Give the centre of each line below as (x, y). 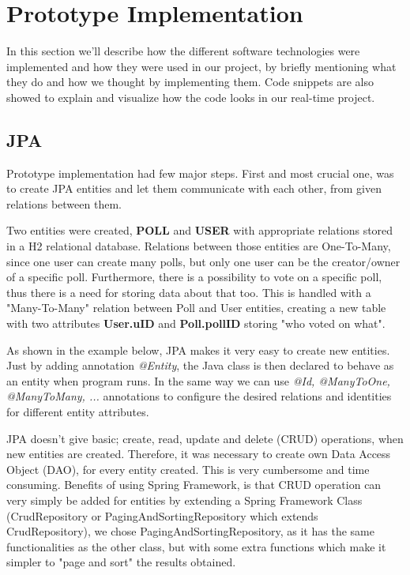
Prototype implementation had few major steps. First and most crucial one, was (200, 173)
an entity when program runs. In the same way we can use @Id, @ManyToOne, (198, 380)
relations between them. (64, 203)
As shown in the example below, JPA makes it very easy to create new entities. (198, 350)
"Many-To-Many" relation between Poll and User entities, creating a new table (196, 308)
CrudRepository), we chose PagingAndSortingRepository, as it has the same (190, 531)
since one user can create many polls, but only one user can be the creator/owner (203, 261)
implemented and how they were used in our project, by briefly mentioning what (201, 66)
